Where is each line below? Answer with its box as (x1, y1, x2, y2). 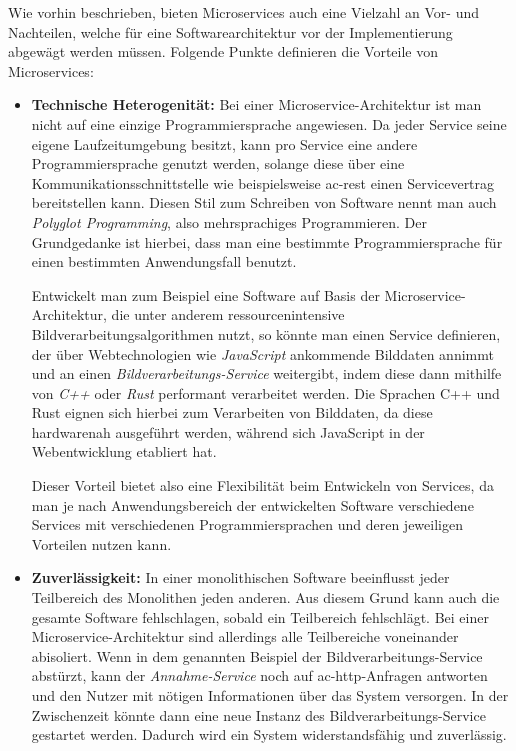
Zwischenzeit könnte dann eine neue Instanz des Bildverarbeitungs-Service (31, 704, 486, 725)
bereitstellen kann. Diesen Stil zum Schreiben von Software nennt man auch (31, 192, 497, 213)
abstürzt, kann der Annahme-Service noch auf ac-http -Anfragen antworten (31, 665, 488, 686)
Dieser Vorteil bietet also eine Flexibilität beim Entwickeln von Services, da (31, 475, 494, 496)
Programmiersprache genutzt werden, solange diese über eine (31, 153, 405, 174)
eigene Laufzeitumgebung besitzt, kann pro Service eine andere (31, 133, 418, 154)
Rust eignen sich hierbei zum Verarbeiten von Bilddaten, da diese (31, 402, 433, 423)
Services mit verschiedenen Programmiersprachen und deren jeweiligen (31, 514, 463, 535)
